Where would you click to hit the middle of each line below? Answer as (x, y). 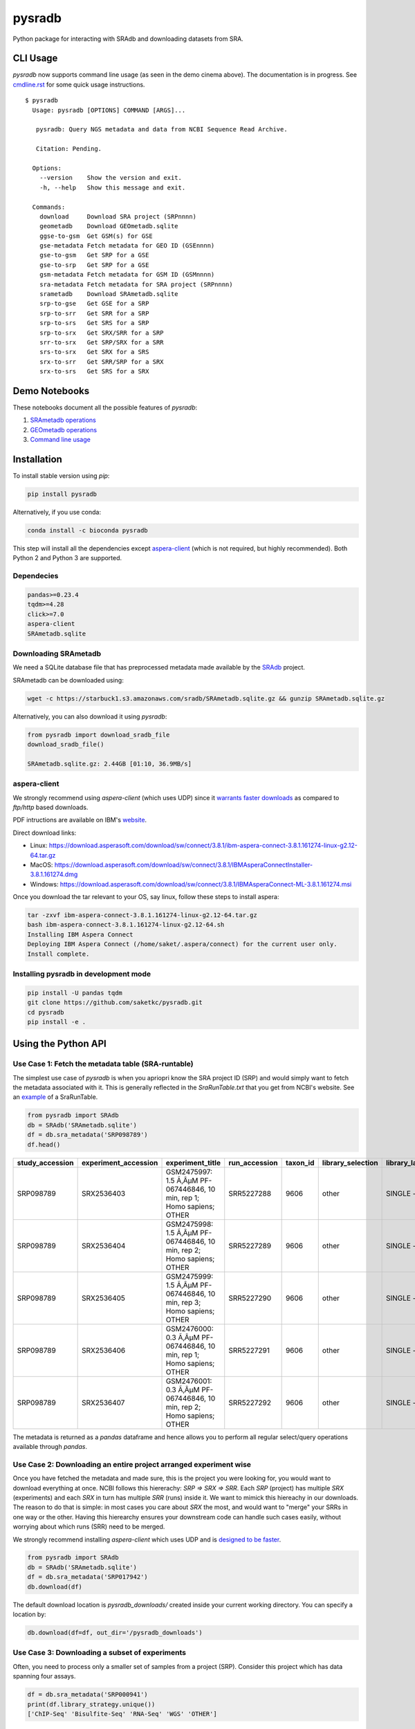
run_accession (253, 1163)
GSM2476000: (190, 1329)
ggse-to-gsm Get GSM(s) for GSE (96, 236)
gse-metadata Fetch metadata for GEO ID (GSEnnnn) (127, 246)
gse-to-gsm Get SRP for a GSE (94, 255)
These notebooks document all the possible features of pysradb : (105, 407)
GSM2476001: (189, 1381)
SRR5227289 (250, 1246)
